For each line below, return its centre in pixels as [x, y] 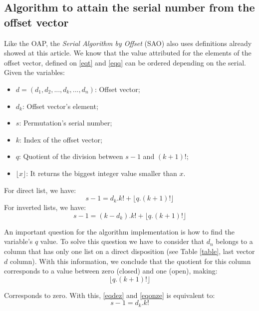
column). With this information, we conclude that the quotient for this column [130, 261]
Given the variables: [34, 72]
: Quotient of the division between [71, 156]
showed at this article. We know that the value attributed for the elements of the [128, 53]
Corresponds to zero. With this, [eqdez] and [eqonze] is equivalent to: [110, 295]
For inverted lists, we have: [45, 207]
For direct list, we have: [40, 190]
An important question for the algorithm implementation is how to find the [119, 231]
